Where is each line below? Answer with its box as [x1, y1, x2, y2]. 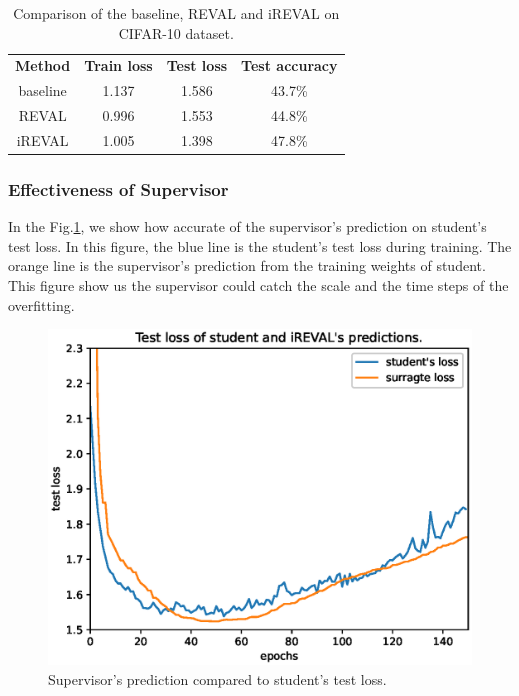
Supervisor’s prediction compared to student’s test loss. [48, 668, 387, 689]
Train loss [84, 55, 153, 76]
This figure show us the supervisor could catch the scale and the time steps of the [8, 275, 509, 296]
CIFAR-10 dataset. [118, 22, 234, 43]
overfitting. [8, 294, 75, 315]
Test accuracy [241, 55, 338, 76]
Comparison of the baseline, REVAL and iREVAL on [13, 3, 340, 23]
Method [15, 55, 71, 76]
